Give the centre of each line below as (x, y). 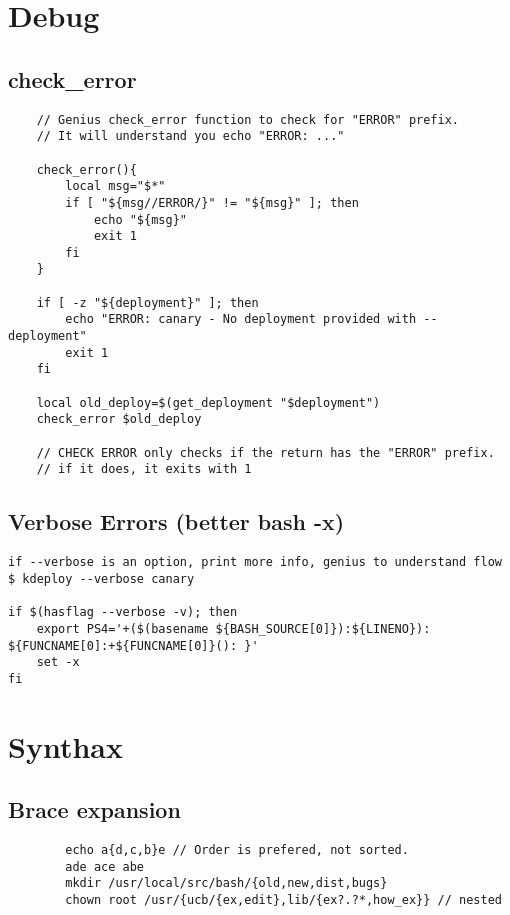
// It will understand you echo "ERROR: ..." (190, 136)
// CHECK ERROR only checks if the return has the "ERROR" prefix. (265, 452)
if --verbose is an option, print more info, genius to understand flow (255, 562)
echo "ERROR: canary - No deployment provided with (241, 319)
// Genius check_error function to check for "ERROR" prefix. (248, 119)
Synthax (65, 745)
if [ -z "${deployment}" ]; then (147, 302)
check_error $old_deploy (119, 419)
